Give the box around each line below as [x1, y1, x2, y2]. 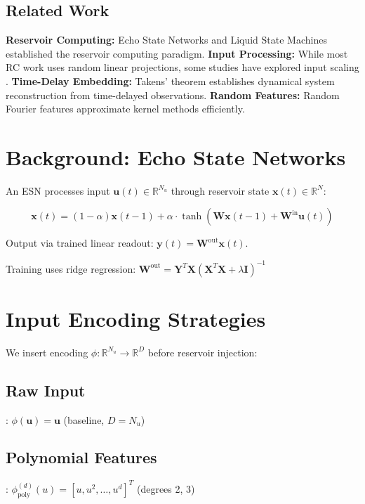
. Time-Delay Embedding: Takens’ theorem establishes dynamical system [6, 73, 335, 88]
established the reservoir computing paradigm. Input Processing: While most [6, 46, 348, 60]
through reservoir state [171, 183, 270, 198]
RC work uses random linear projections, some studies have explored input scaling [6, 60, 359, 75]
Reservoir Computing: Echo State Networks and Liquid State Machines [6, 32, 327, 47]
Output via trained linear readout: [6, 235, 154, 250]
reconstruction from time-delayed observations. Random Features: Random [6, 87, 340, 102]
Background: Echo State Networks [6, 142, 346, 171]
